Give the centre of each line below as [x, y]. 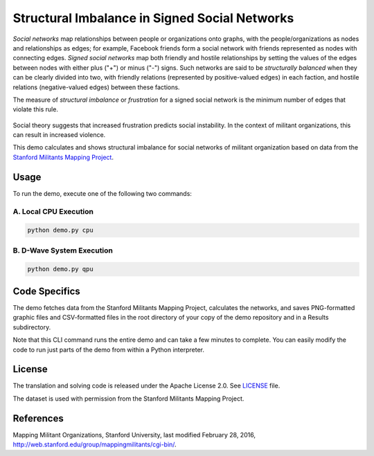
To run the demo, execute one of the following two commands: [102, 193]
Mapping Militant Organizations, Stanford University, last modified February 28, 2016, [134, 435]
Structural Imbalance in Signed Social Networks [153, 18]
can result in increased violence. [59, 135]
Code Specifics [47, 291]
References [38, 418]
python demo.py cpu [60, 230]
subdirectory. [32, 327]
